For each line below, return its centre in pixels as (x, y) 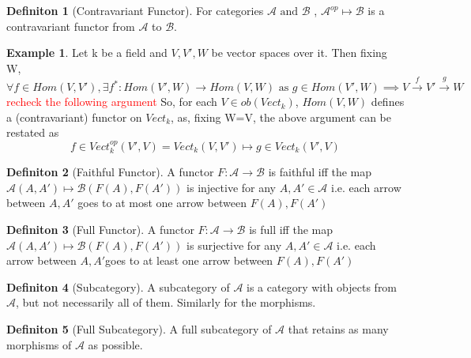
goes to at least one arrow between (189, 260)
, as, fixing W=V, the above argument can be (281, 117)
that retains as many (338, 328)
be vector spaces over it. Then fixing (299, 53)
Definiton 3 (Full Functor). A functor (100, 229)
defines (388, 102)
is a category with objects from (322, 286)
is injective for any (231, 187)
